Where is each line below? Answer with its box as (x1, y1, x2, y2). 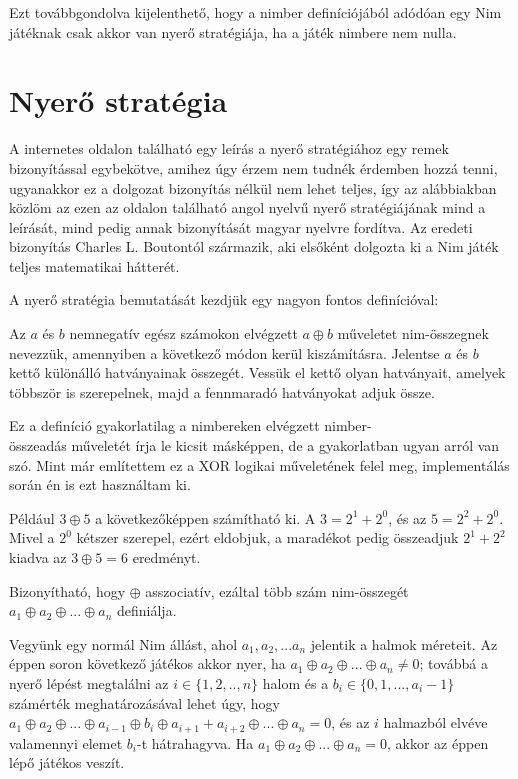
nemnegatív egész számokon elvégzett (69, 323, 298, 344)
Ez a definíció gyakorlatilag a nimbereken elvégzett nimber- (9, 415, 372, 436)
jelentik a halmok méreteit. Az (310, 633, 498, 654)
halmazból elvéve (383, 712, 488, 733)
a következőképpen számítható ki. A (95, 507, 316, 528)
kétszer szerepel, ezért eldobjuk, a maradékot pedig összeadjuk (76, 527, 459, 548)
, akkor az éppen (387, 732, 489, 753)
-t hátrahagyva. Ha (137, 732, 254, 753)
